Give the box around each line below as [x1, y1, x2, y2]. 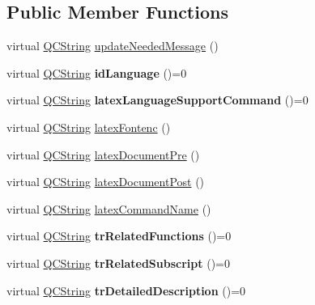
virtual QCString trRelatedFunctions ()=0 [6, 227, 232, 244]
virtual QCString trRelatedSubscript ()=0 [6, 254, 230, 271]
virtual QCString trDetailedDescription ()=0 [6, 282, 246, 299]
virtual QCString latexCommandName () [6, 200, 211, 217]
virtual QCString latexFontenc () [6, 118, 171, 135]
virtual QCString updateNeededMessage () [6, 37, 219, 54]
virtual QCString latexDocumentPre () [6, 146, 200, 163]
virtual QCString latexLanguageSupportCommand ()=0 [6, 91, 309, 108]
